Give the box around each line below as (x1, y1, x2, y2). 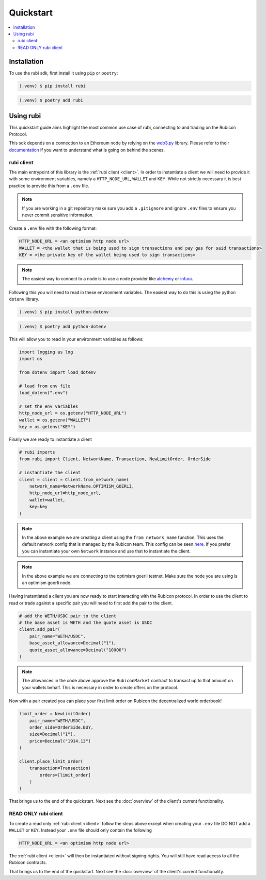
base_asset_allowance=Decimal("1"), (29, 640, 116, 646)
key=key (29, 504, 48, 510)
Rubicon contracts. (9, 860, 47, 865)
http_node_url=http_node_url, (29, 490, 101, 496)
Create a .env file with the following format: (9, 225, 97, 231)
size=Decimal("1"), (29, 731, 76, 737)
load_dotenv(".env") (19, 390, 68, 396)
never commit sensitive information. (22, 212, 94, 218)
